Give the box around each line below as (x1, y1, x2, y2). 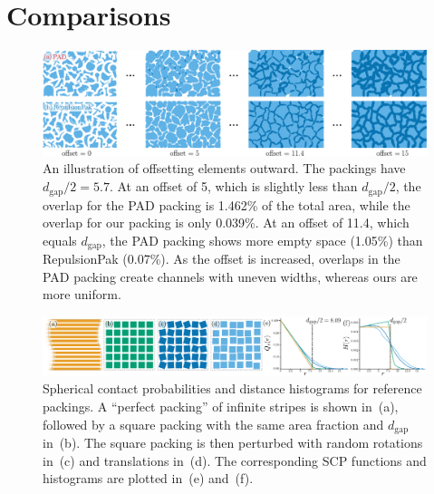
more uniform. (43, 285, 121, 304)
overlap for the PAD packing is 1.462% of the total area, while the (43, 195, 410, 214)
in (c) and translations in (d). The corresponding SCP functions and (43, 450, 427, 470)
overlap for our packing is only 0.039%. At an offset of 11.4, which (43, 213, 410, 232)
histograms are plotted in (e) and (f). (43, 469, 254, 488)
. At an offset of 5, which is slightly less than (109, 177, 358, 196)
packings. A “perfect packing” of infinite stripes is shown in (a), (43, 396, 399, 415)
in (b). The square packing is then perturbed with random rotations (43, 433, 423, 452)
